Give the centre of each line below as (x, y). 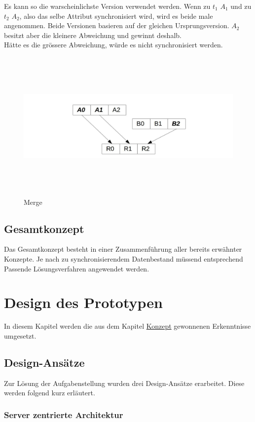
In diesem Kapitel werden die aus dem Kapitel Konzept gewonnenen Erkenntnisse (127, 326)
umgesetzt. (20, 335)
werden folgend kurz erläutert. (50, 393)
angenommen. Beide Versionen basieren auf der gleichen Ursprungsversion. (117, 25)
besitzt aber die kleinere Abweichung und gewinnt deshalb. (93, 35)
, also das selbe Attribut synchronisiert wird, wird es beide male (116, 16)
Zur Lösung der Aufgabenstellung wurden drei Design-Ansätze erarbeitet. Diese (124, 383)
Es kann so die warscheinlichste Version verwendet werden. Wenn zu (107, 6)
